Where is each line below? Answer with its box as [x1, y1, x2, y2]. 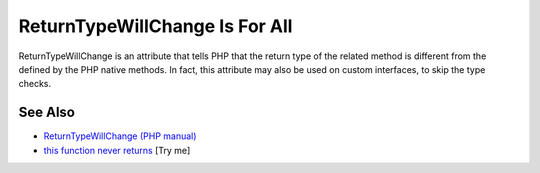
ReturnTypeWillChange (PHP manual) [43, 130, 197, 142]
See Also [18, 104, 75, 121]
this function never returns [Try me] [43, 144, 191, 156]
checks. [18, 78, 52, 90]
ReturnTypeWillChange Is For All [18, 15, 293, 37]
